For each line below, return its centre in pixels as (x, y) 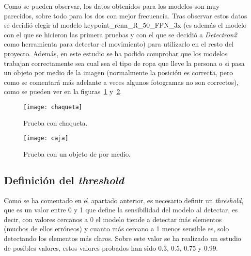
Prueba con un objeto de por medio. (77, 153)
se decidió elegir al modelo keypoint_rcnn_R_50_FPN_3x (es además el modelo (125, 25)
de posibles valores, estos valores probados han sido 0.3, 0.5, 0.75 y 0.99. (111, 248)
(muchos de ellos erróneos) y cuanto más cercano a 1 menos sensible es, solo (117, 229)
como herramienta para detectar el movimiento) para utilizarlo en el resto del (119, 44)
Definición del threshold (64, 180)
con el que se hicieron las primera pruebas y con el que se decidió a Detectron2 (121, 34)
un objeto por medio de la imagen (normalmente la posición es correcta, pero (118, 72)
